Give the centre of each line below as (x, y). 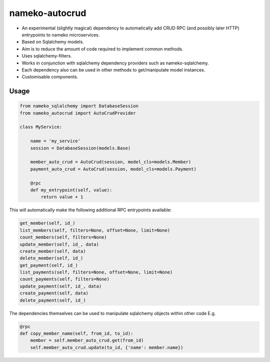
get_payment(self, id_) (49, 265)
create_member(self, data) (53, 251)
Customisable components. (50, 77)
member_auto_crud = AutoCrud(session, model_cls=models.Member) (111, 162)
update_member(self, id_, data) (59, 244)
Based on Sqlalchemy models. (53, 42)
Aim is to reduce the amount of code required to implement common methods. (102, 49)
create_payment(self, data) (54, 293)
